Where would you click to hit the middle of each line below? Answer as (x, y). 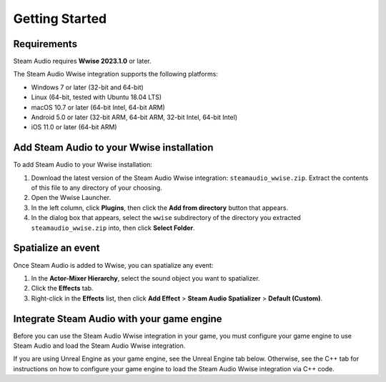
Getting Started (60, 19)
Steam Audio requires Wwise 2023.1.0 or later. (82, 61)
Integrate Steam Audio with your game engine (118, 319)
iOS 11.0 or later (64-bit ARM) (74, 127)
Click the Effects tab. (62, 288)
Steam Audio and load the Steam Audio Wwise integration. (99, 346)
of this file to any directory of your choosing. (96, 188)
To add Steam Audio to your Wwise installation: (83, 165)
